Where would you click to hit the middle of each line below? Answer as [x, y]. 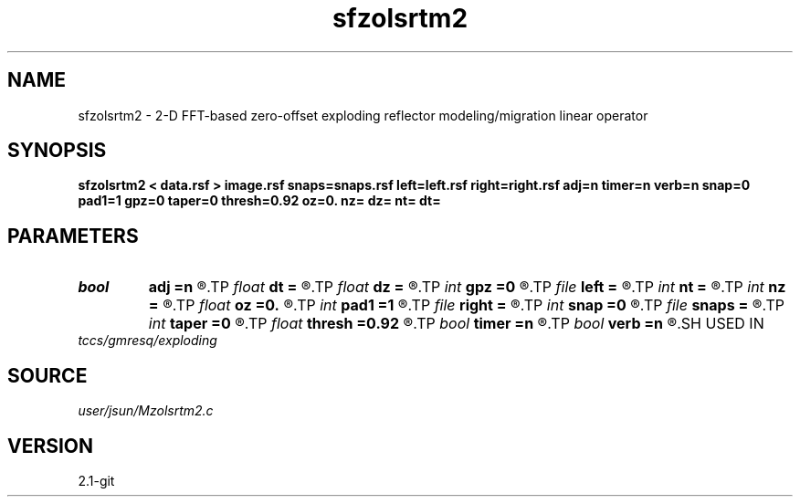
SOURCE [47, 375]
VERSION [51, 446]
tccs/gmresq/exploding [147, 341]
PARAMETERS [73, 236]
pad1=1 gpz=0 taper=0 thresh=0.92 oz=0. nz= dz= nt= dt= [259, 201]
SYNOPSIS [57, 151]
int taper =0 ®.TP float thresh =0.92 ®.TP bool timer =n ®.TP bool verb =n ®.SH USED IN [456, 324]
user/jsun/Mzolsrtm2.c [146, 411]
